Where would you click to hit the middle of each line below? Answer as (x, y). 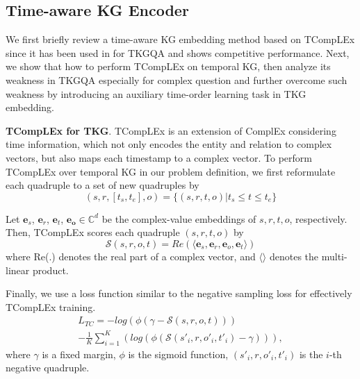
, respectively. (318, 218)
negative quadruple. (48, 368)
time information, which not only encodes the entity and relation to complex (169, 144)
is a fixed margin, (79, 354)
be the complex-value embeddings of (179, 218)
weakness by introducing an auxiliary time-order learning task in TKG (156, 93)
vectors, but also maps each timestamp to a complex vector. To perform (159, 157)
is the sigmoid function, (178, 354)
